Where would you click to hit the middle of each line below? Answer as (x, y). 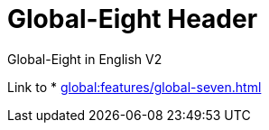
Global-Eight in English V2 (85, 59)
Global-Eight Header (133, 19)
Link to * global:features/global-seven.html (134, 87)
